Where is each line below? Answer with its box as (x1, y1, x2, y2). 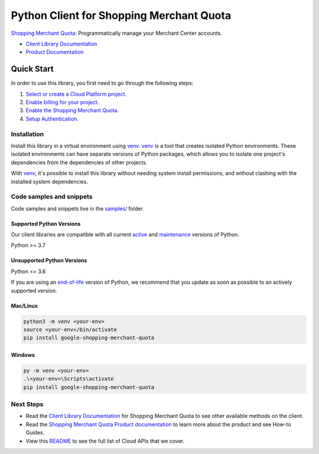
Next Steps (11, 400, 44, 408)
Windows (11, 351, 35, 358)
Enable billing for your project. (25, 99, 99, 106)
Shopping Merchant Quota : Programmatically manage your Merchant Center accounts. (11, 30, 223, 37)
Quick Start (11, 64, 54, 74)
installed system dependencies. (11, 178, 89, 185)
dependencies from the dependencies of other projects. (11, 158, 148, 166)
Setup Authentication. (25, 115, 79, 122)
